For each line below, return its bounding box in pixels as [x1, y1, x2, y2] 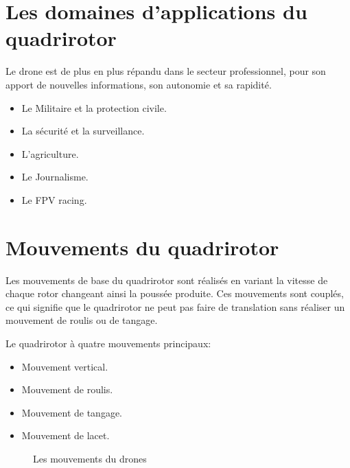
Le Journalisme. [21, 169, 89, 184]
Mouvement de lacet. [21, 428, 110, 443]
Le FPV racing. [21, 192, 87, 207]
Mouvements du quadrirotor [5, 233, 279, 261]
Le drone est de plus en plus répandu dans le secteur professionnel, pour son [5, 64, 326, 78]
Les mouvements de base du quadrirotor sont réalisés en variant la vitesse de [5, 272, 328, 287]
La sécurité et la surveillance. [21, 124, 145, 138]
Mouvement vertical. [21, 359, 108, 373]
